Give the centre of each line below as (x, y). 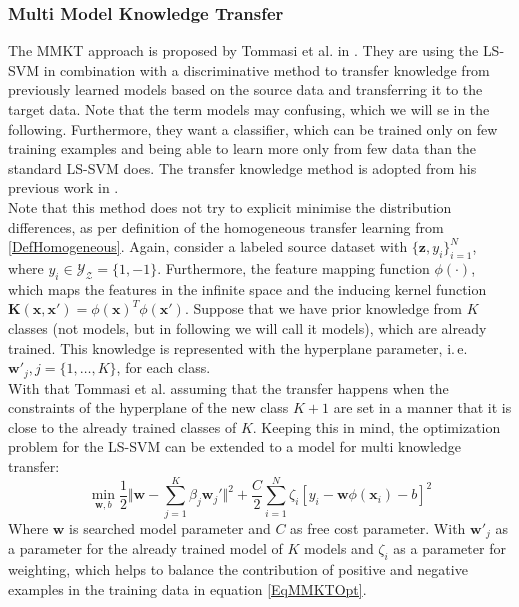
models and (338, 548)
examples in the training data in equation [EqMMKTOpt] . (187, 588)
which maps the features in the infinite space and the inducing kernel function (247, 288)
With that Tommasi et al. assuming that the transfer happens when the (228, 387)
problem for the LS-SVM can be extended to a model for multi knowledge (234, 446)
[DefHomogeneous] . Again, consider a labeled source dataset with (208, 246)
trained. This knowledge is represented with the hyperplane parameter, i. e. (238, 347)
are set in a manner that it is (422, 407)
